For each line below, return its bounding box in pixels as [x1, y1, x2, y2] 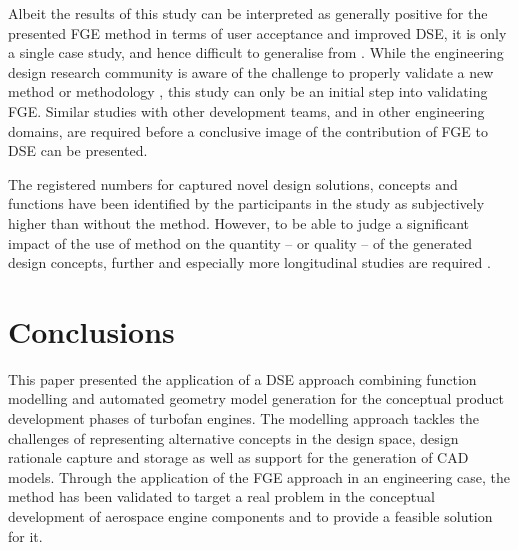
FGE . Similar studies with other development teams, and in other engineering [8, 100, 485, 121]
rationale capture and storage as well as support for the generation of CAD [8, 447, 469, 468]
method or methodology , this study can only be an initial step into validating [8, 81, 488, 102]
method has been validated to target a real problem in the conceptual [8, 486, 435, 507]
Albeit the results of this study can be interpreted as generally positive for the [8, 3, 488, 23]
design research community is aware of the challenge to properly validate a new [8, 61, 494, 82]
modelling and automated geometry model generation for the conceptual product [8, 388, 505, 409]
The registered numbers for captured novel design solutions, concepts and [8, 173, 458, 194]
